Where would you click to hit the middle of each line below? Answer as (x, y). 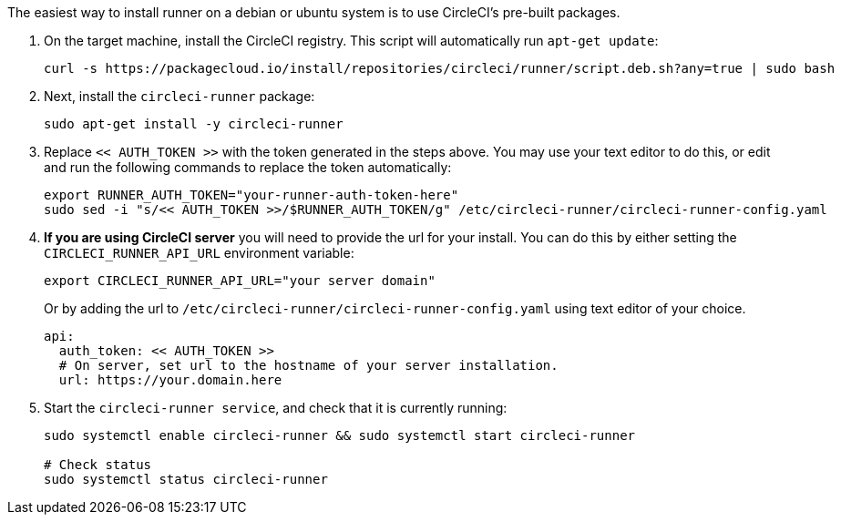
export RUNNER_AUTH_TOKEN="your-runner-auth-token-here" (251, 195)
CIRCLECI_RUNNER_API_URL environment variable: (199, 253)
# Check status (98, 465)
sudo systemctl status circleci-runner (186, 479)
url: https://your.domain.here (170, 380)
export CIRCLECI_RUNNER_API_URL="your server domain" (240, 281)
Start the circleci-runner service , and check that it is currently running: (276, 408)
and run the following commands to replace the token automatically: (248, 167)
